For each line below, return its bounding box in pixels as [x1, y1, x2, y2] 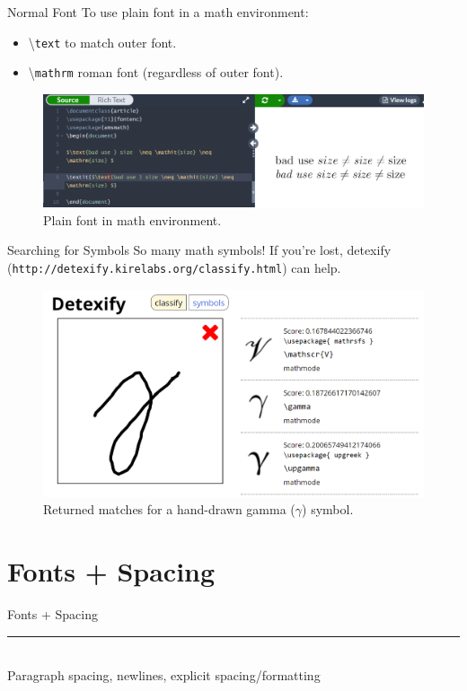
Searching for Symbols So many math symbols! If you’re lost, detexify [7, 241, 392, 259]
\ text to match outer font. [28, 32, 177, 51]
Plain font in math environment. [43, 210, 222, 229]
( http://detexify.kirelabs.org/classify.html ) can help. [7, 258, 341, 276]
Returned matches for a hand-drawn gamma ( [43, 500, 295, 519]
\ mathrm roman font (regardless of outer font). [28, 63, 284, 82]
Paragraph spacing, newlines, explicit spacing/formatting [7, 666, 321, 685]
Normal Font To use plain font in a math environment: [7, 3, 309, 21]
